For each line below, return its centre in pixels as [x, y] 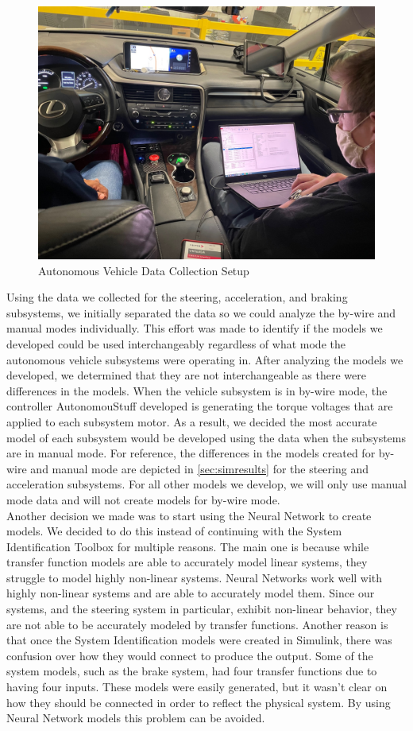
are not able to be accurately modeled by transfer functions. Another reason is [197, 624]
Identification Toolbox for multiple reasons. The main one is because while [188, 546]
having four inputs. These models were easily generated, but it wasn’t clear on [197, 687]
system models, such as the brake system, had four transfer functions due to [192, 671]
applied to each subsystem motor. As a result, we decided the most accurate [192, 421]
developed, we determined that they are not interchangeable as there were [186, 375]
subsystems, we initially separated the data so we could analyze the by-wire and [201, 312]
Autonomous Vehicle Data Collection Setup [144, 270]
